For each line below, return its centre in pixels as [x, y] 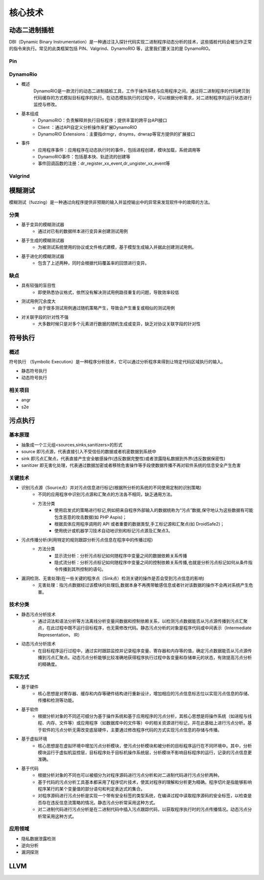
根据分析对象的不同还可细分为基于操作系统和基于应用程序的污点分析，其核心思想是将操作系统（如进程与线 [145, 716]
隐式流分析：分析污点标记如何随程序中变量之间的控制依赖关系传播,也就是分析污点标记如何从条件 [152, 562]
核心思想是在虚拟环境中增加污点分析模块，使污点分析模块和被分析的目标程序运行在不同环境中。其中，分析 [145, 746]
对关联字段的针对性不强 [45, 317]
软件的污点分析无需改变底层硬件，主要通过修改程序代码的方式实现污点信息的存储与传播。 [132, 730]
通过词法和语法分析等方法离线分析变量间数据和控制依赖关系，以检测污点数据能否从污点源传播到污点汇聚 [143, 621]
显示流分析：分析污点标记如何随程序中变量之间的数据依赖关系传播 [121, 555]
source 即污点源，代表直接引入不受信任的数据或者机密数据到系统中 [89, 452]
